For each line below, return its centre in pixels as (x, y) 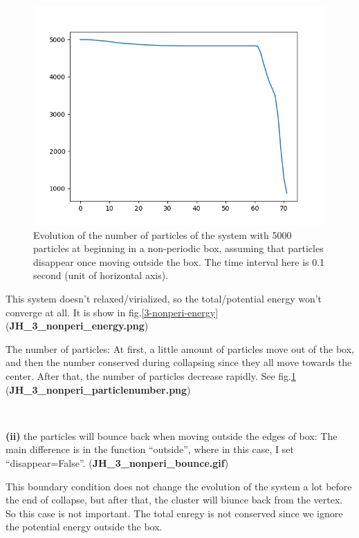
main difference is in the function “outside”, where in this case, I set (150, 449)
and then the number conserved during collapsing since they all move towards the (179, 362)
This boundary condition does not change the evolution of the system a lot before (179, 486)
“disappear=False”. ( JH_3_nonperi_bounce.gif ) (117, 462)
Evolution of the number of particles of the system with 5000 (163, 234)
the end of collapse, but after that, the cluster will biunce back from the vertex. (174, 500)
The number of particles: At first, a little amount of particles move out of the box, (180, 348)
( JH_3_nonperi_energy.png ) (77, 326)
